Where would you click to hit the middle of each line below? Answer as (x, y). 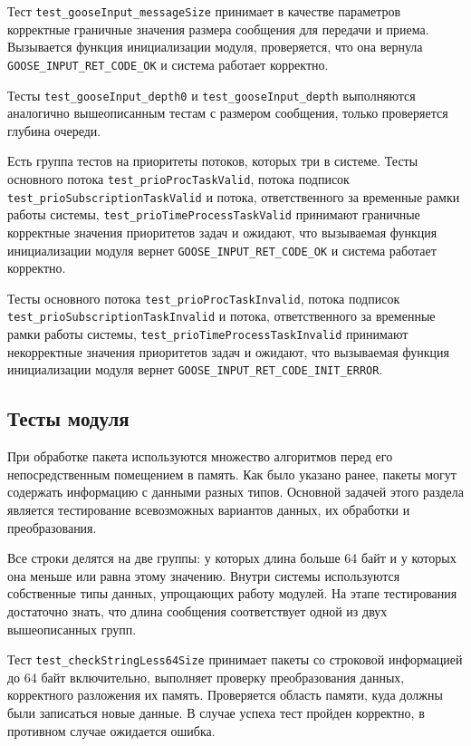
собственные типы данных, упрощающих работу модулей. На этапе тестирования (232, 593)
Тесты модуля (68, 418)
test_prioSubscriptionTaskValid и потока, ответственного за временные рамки (234, 196)
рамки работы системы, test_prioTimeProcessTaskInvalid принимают (208, 334)
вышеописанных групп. (72, 629)
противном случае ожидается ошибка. (111, 730)
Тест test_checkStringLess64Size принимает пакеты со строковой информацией (235, 659)
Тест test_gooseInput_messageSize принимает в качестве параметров (204, 11)
